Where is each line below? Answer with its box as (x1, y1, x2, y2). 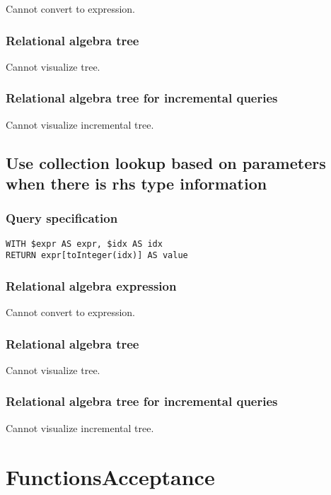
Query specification (6, 209, 118, 227)
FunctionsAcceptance (6, 462, 215, 491)
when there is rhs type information (6, 173, 267, 194)
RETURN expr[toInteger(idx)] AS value (6, 250, 188, 261)
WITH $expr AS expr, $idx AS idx (6, 238, 163, 249)
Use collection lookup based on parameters (6, 151, 326, 173)
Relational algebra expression (6, 276, 177, 294)
